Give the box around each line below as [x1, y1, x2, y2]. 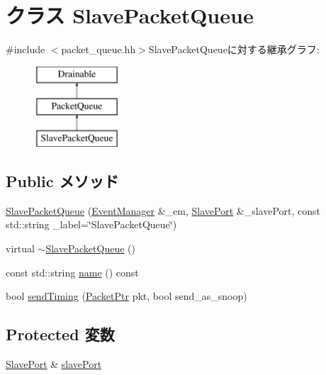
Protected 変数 [6, 323, 115, 345]
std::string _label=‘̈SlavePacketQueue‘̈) [6, 217, 177, 232]
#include [6, 42, 45, 57]
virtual [6, 241, 35, 256]
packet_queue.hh [61, 42, 136, 57]
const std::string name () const [6, 264, 139, 279]
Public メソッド [6, 170, 119, 192]
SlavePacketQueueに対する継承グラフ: [148, 42, 320, 57]
